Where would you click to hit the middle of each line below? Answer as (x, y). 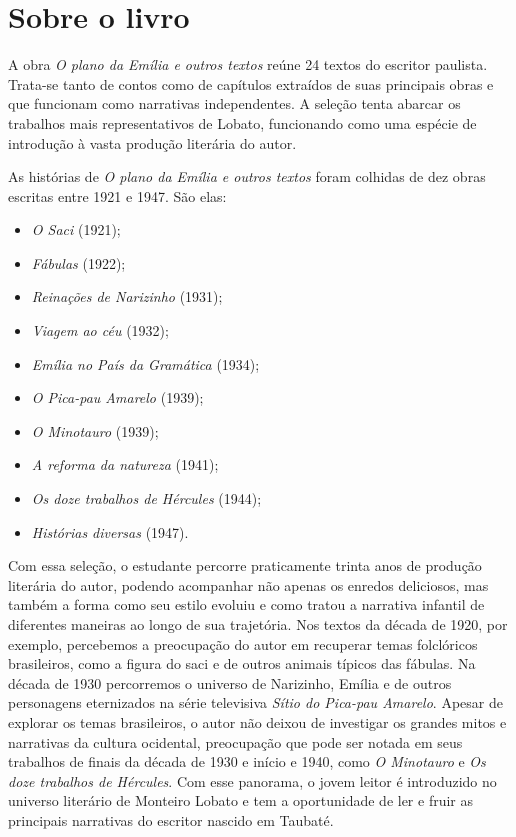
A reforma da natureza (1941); (125, 464)
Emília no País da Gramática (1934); (145, 363)
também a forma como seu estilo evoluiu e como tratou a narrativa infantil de (246, 604)
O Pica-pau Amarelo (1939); (117, 397)
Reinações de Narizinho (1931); (127, 296)
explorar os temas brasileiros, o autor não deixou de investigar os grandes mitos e (257, 721)
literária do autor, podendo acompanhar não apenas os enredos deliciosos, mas (248, 584)
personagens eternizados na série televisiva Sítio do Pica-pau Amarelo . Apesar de (255, 702)
